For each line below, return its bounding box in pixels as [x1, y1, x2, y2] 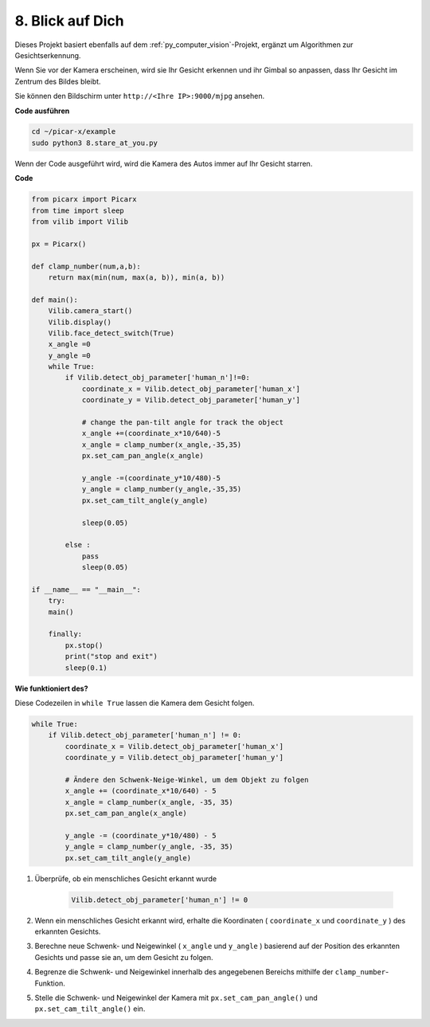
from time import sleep [31, 206, 125, 215]
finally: [48, 629, 83, 639]
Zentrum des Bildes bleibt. [14, 76, 101, 86]
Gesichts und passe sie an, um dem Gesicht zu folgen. [34, 952, 214, 962]
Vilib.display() [48, 317, 111, 327]
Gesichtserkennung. [14, 50, 81, 60]
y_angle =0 [48, 351, 91, 360]
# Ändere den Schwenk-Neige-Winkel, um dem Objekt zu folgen [64, 775, 309, 784]
